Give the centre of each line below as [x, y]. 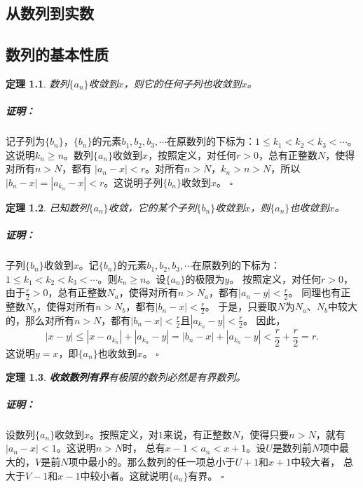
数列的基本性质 [57, 54]
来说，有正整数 [198, 434]
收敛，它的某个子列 [152, 207]
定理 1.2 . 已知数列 [47, 207]
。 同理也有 [315, 292]
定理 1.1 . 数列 [37, 83]
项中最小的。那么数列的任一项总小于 [152, 461]
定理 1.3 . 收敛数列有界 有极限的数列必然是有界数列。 [126, 376]
